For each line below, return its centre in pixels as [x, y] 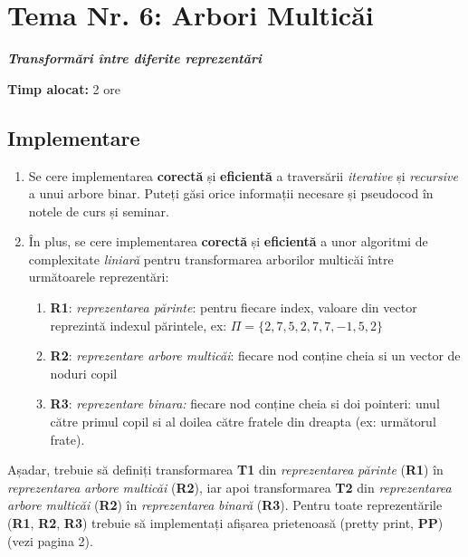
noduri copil [84, 373]
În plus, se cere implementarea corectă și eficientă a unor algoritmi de [228, 241]
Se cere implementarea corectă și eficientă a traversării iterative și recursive [243, 175]
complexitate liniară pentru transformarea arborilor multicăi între [211, 259]
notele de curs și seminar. [99, 211]
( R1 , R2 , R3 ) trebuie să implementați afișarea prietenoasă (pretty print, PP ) [225, 523]
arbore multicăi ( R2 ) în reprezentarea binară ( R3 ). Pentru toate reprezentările [225, 505]
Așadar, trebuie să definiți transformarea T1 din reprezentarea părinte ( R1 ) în [225, 470]
